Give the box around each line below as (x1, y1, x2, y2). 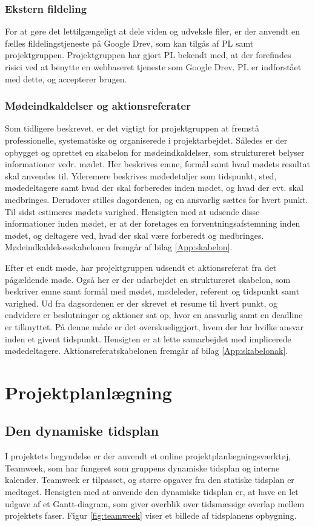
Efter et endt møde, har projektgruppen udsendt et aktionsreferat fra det (5, 261, 277, 273)
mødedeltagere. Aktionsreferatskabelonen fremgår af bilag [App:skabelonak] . (5, 344, 288, 357)
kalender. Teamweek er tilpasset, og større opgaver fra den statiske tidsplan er (5, 473, 294, 486)
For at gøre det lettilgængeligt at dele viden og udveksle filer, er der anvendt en (5, 25, 300, 38)
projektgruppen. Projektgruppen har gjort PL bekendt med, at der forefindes (5, 48, 291, 61)
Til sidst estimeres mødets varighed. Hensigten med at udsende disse (5, 205, 260, 218)
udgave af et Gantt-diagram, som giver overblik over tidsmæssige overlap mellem (5, 497, 305, 510)
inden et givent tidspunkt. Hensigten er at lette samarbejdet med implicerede (5, 332, 291, 345)
